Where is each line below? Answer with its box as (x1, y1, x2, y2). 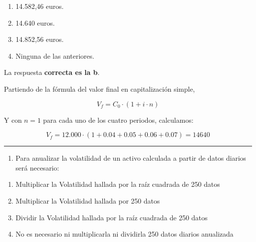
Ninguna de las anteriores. (15, 50, 95, 61)
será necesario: (15, 162, 59, 173)
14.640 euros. (15, 17, 55, 28)
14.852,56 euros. (15, 34, 64, 44)
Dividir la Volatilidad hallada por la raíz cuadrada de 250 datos (15, 212, 208, 222)
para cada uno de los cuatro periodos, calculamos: (43, 114, 193, 125)
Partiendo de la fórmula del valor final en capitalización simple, (4, 83, 195, 94)
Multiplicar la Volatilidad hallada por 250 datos (15, 195, 160, 206)
